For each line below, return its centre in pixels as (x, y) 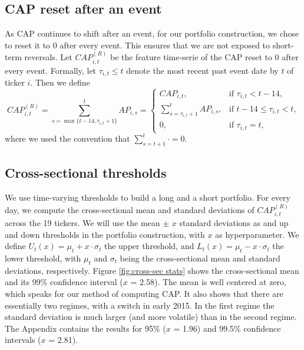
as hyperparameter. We (257, 234)
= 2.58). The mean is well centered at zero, (209, 282)
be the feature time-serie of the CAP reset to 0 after (204, 57)
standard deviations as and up (234, 222)
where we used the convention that (67, 138)
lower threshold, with (43, 258)
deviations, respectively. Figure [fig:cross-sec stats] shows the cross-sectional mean (152, 270)
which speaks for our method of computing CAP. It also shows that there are (144, 293)
